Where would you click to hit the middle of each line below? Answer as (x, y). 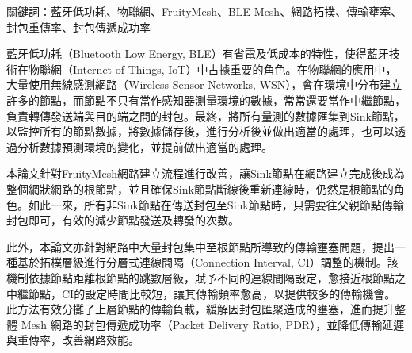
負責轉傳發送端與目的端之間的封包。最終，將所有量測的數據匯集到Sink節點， (206, 115)
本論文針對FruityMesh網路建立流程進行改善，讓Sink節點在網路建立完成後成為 (206, 173)
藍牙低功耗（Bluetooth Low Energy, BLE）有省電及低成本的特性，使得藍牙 (198, 54)
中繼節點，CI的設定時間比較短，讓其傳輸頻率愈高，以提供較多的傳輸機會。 (201, 293)
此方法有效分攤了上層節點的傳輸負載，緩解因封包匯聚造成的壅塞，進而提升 (200, 309)
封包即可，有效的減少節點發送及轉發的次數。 (123, 220)
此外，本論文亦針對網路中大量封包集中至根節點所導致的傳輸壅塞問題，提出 (200, 246)
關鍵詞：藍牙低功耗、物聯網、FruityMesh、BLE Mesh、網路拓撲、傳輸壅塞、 (204, 11)
